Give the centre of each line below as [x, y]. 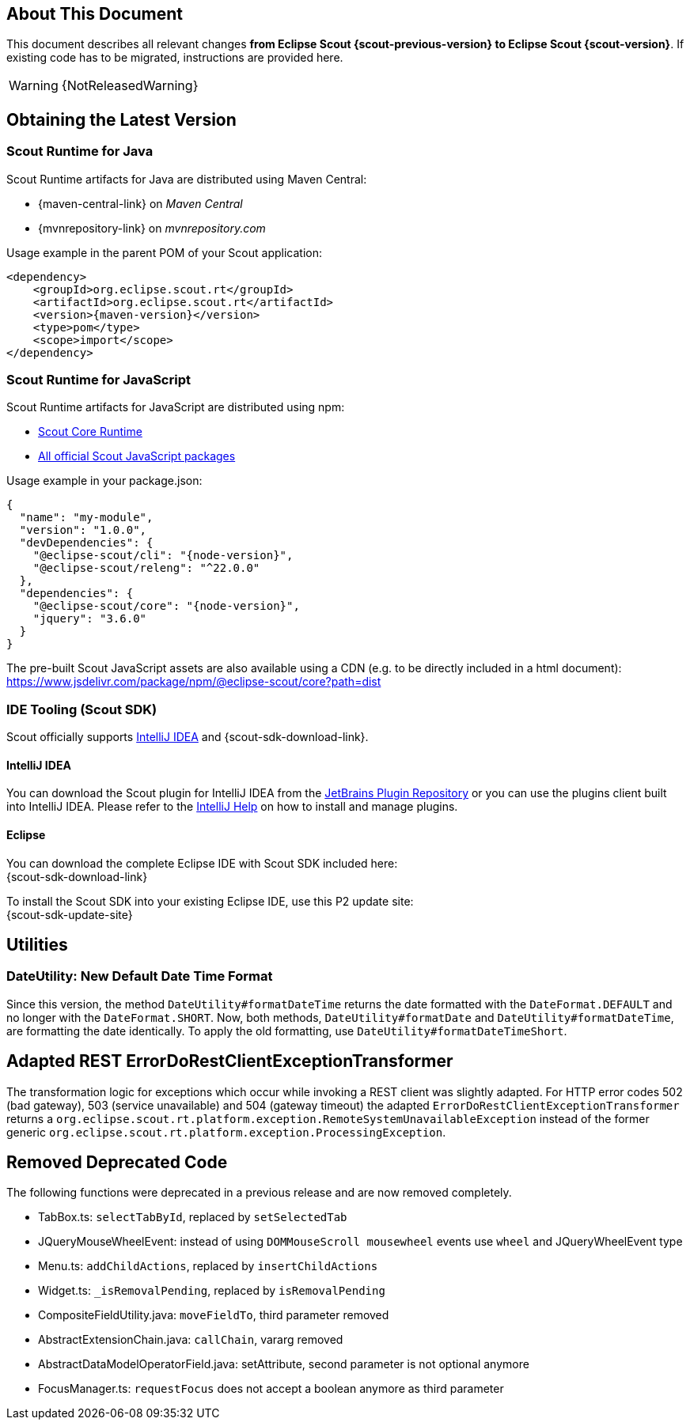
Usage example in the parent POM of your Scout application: [164, 252]
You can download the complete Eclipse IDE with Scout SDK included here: [202, 863]
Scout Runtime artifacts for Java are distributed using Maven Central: [187, 179]
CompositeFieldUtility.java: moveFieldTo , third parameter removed [214, 1315]
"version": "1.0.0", [83, 530]
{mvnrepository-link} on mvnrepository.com [152, 228]
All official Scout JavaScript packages [137, 456]
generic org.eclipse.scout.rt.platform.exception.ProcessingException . [226, 1132]
